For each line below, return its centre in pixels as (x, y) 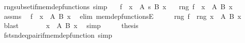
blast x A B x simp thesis (71, 25)
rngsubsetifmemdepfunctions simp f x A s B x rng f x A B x (118, 6)
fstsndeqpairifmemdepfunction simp (58, 35)
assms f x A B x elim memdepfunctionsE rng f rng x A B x (122, 16)
